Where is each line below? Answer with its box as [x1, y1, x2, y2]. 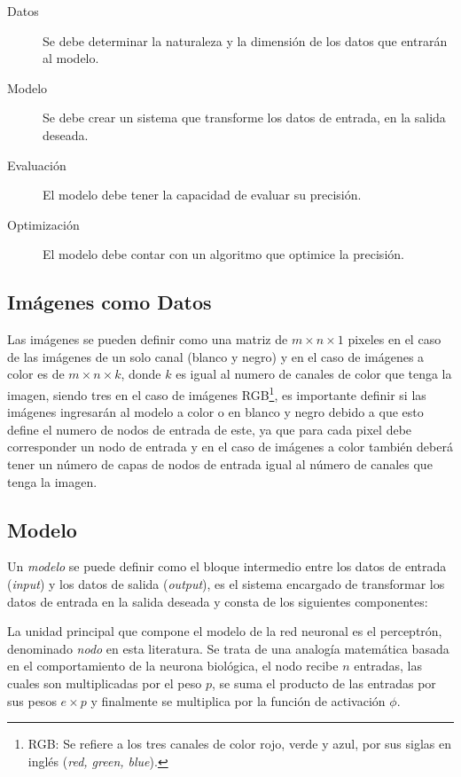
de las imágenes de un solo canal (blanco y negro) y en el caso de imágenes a [7, 347, 425, 365]
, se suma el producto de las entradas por [212, 673, 436, 692]
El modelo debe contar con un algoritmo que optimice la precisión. [43, 245, 404, 263]
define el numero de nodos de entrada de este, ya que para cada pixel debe [7, 420, 412, 438]
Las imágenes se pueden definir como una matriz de [7, 330, 288, 349]
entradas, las [354, 656, 422, 675]
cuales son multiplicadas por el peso [7, 673, 202, 692]
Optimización [7, 215, 80, 233]
